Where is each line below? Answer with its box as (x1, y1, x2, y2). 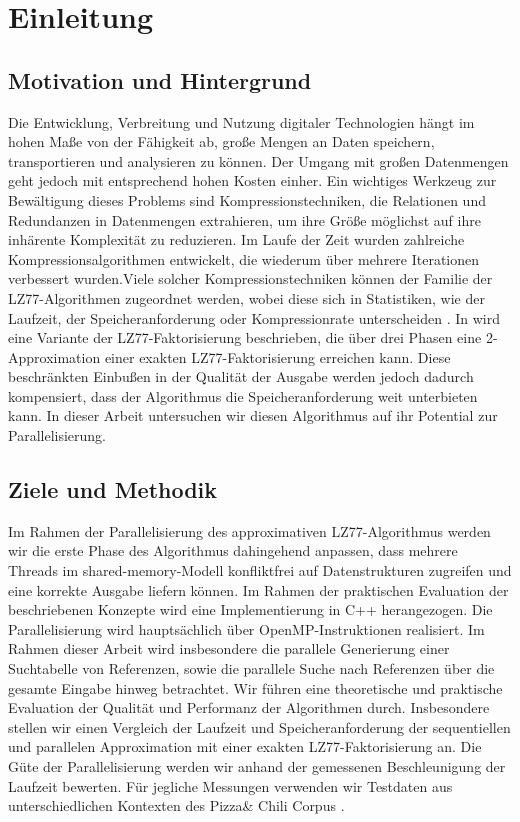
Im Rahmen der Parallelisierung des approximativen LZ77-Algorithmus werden (8, 520, 491, 541)
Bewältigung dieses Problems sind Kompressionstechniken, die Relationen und (8, 189, 486, 210)
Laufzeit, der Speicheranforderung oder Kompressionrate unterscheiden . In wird (8, 307, 500, 328)
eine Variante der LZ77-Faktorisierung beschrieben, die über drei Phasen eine (8, 327, 482, 348)
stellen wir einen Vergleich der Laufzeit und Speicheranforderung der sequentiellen (8, 716, 511, 737)
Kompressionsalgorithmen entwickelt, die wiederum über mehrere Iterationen (8, 248, 480, 269)
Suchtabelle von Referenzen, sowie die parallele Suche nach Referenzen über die (8, 658, 495, 679)
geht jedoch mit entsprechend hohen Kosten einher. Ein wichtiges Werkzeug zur (8, 170, 497, 191)
